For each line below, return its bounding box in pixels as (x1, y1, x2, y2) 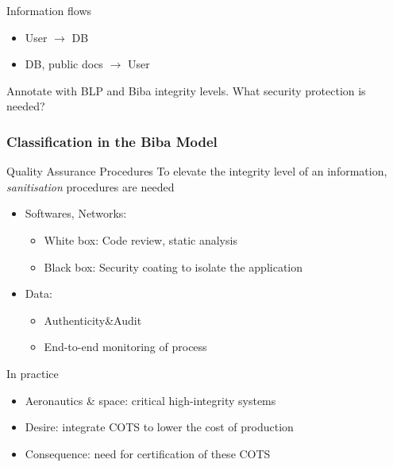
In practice (6, 365, 59, 381)
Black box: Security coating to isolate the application (44, 258, 303, 275)
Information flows (6, 2, 92, 18)
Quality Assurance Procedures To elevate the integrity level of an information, (6, 163, 387, 179)
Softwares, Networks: (25, 205, 127, 222)
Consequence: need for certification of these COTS (25, 445, 271, 461)
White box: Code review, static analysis (44, 231, 237, 248)
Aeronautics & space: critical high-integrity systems (25, 392, 276, 408)
